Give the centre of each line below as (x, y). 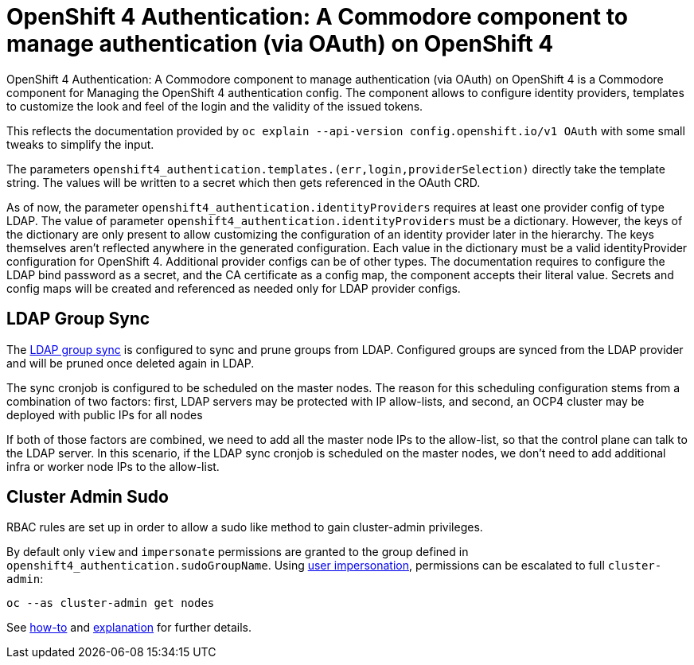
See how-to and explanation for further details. (129, 628)
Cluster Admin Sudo (88, 497)
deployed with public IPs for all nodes (105, 414)
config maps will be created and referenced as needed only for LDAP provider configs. (234, 288)
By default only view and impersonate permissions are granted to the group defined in (238, 552)
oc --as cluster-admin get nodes (111, 603)
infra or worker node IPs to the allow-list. (113, 466)
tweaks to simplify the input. (80, 144)
